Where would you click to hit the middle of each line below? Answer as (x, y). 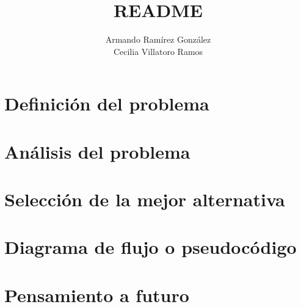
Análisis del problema (97, 151)
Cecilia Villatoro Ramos (158, 51)
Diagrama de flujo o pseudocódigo (150, 247)
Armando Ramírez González (158, 39)
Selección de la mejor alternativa (145, 199)
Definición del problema (107, 103)
